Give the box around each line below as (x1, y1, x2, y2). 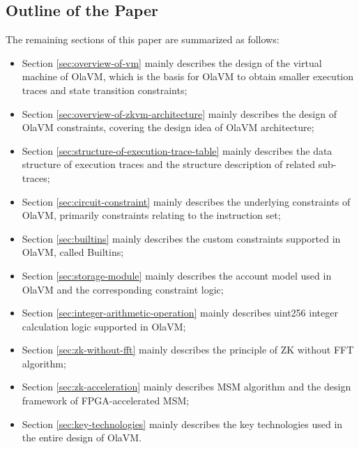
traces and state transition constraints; (22, 82, 188, 97)
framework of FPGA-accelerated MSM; (22, 393, 190, 408)
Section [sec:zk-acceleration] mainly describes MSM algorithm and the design (22, 379, 351, 394)
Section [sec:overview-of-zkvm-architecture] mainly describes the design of (22, 106, 337, 121)
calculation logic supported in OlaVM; (22, 319, 186, 333)
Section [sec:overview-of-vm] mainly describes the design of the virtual (22, 55, 322, 70)
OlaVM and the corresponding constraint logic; (22, 282, 224, 296)
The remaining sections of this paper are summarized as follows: (6, 32, 280, 47)
